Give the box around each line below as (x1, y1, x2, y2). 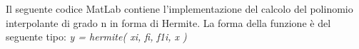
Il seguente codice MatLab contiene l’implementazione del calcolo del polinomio (6, 1, 353, 16)
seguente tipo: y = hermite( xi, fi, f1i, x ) (6, 29, 187, 44)
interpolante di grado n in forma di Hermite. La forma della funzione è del (6, 15, 331, 30)
